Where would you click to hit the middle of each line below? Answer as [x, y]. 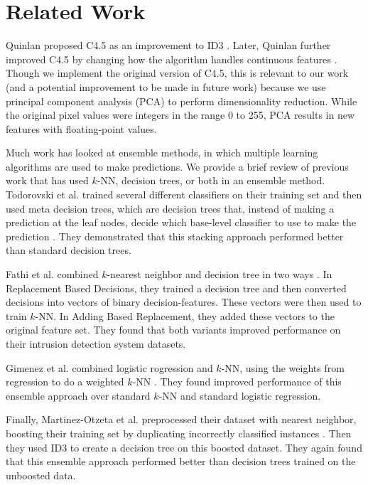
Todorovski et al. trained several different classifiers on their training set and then [184, 194]
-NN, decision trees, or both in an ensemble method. [211, 180]
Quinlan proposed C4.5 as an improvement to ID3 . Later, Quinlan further [168, 45]
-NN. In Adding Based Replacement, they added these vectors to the [185, 315]
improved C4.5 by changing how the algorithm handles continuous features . [172, 59]
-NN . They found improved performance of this [237, 382]
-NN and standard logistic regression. [240, 395]
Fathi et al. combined [52, 274]
